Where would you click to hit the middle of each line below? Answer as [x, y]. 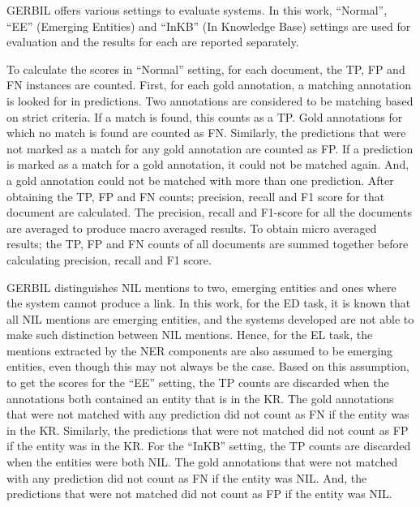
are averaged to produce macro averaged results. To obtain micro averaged [192, 228]
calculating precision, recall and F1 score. [109, 259]
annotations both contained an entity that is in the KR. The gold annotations [200, 398]
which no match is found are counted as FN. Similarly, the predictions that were [206, 133]
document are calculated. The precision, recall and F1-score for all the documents [209, 212]
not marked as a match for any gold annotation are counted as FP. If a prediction [210, 148]
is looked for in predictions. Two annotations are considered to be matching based [210, 100]
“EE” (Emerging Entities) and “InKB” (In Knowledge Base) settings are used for [209, 26]
